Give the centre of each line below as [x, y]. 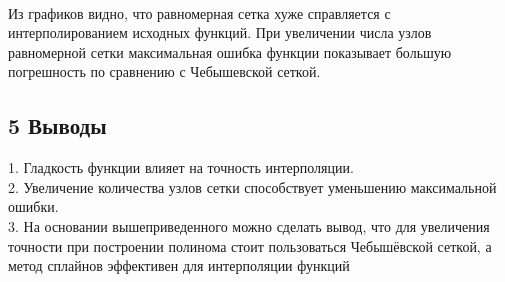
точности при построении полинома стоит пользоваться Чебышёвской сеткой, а [250, 245]
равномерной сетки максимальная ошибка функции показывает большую [230, 51]
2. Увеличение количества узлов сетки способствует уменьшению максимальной [252, 186]
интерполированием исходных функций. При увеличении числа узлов [220, 32]
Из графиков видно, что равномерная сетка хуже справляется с [199, 12]
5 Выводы [57, 125]
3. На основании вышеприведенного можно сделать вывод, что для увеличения [249, 225]
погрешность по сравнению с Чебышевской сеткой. [164, 71]
